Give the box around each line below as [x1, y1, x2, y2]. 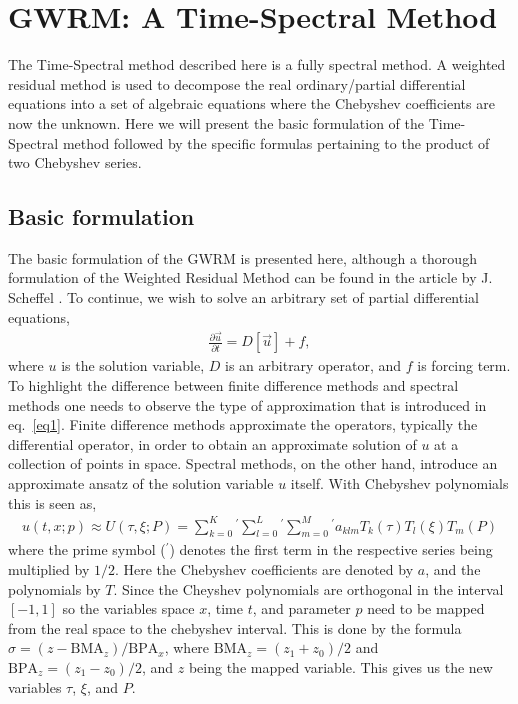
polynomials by [8, 578, 101, 599]
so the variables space [62, 598, 195, 619]
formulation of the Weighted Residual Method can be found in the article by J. [8, 267, 493, 288]
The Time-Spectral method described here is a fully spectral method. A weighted [8, 54, 506, 75]
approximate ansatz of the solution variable [8, 472, 274, 493]
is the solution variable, [61, 355, 205, 376]
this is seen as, [8, 492, 97, 513]
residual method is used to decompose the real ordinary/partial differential [8, 73, 466, 94]
